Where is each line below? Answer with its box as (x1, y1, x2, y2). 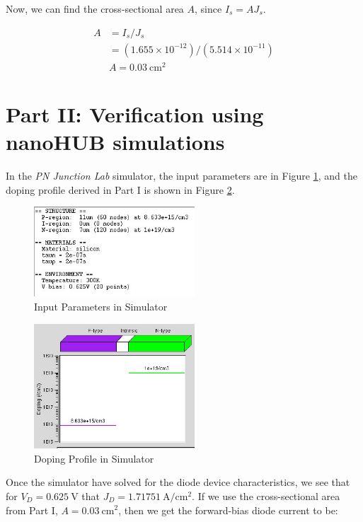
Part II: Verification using (6, 99, 264, 128)
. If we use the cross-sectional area (192, 488, 340, 503)
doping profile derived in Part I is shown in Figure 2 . (6, 182, 235, 197)
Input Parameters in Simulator (34, 298, 168, 313)
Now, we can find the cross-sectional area (6, 1, 184, 16)
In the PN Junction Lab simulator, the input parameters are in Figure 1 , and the (6, 168, 357, 183)
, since (195, 1, 222, 16)
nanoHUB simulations (6, 127, 225, 156)
